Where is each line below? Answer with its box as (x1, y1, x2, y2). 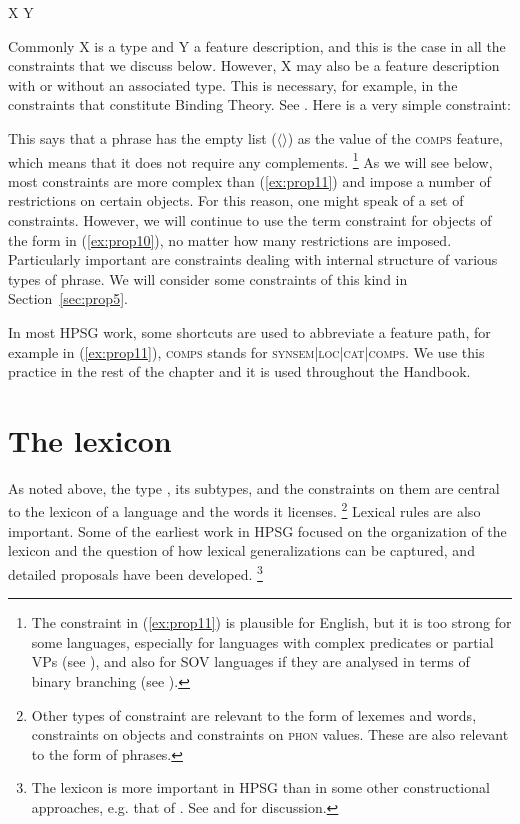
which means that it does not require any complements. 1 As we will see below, (8, 148, 493, 172)
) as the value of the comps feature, (287, 127, 503, 148)
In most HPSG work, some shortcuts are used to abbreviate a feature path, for (8, 321, 491, 342)
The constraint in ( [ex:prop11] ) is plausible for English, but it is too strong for (31, 612, 512, 633)
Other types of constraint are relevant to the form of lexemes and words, (31, 704, 477, 725)
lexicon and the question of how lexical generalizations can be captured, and (8, 540, 475, 561)
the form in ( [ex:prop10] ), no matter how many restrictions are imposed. (8, 229, 452, 250)
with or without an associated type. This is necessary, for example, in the (8, 74, 458, 95)
